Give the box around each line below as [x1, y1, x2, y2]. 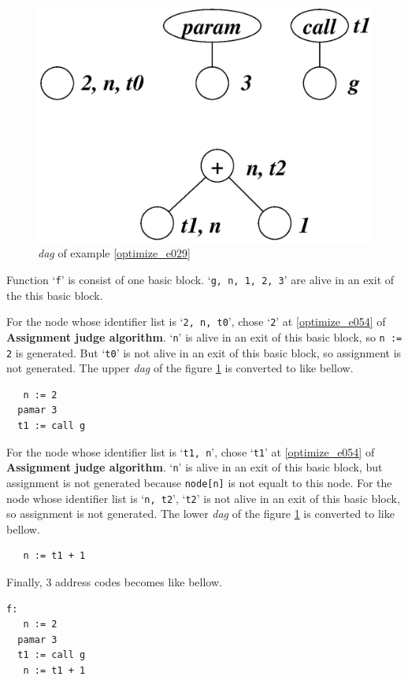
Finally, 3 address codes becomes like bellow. [6, 573, 222, 589]
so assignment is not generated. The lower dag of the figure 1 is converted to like [6, 505, 395, 522]
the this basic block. [6, 286, 103, 303]
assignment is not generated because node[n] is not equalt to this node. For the [6, 474, 392, 490]
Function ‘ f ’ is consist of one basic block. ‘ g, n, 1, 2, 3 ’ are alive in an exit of [6, 271, 395, 287]
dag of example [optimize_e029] [38, 245, 191, 261]
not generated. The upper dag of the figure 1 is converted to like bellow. [6, 360, 354, 376]
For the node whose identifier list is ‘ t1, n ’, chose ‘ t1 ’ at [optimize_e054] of [6, 443, 375, 460]
